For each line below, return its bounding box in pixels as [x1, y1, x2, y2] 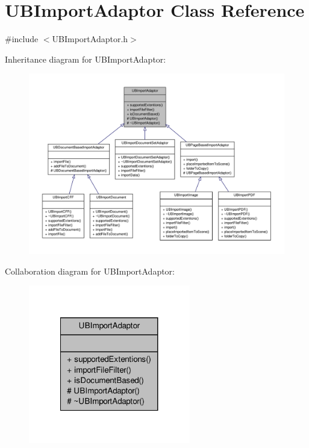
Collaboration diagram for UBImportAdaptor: [5, 264, 175, 277]
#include [5, 33, 39, 45]
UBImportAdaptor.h [52, 33, 128, 45]
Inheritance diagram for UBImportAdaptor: [5, 52, 166, 65]
